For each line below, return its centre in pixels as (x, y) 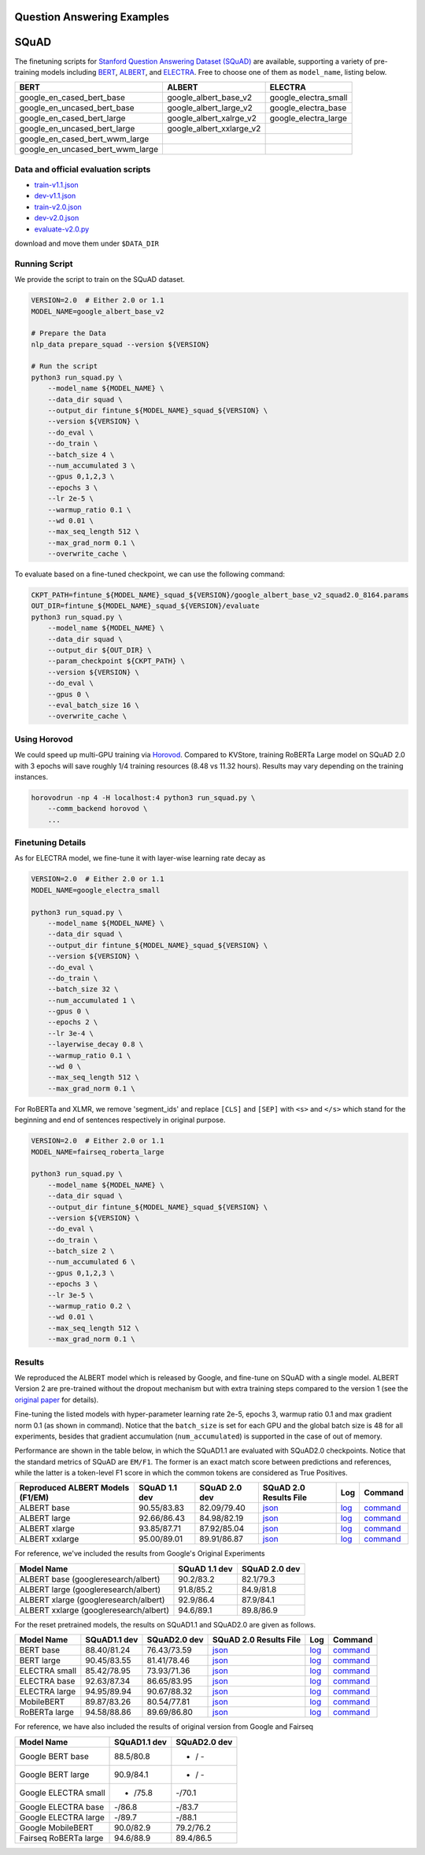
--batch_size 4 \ (81, 454)
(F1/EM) (34, 1498)
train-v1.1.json (56, 185)
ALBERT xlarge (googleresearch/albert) (92, 1600)
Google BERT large (54, 1774)
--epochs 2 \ (73, 1022)
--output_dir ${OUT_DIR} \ (100, 650)
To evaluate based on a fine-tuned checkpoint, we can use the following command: (150, 574)
